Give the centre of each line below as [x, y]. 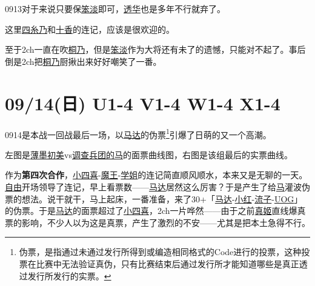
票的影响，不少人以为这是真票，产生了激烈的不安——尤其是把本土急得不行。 [157, 222]
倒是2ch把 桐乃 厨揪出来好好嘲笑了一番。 [83, 61]
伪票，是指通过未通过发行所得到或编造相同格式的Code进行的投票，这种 [160, 252]
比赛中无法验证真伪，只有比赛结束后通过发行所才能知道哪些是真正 [167, 263]
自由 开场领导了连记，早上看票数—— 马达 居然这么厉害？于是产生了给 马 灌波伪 [157, 186]
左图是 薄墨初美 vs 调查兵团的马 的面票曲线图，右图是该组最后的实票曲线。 [149, 154]
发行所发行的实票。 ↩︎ [69, 275]
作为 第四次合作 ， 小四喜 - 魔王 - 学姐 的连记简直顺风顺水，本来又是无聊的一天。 [156, 175]
